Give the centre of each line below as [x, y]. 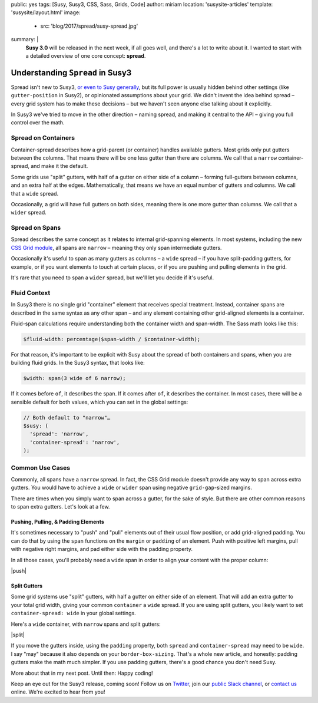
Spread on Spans [36, 228]
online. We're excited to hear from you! [58, 692]
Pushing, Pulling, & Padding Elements [57, 522]
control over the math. [38, 123]
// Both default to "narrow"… [67, 417]
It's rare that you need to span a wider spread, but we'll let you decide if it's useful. [112, 278]
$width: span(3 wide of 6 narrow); [74, 378]
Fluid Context [31, 293]
